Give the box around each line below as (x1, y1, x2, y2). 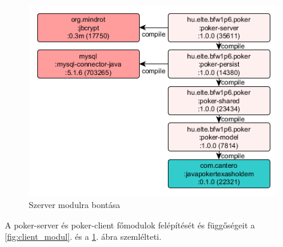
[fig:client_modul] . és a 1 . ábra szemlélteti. (5, 230, 162, 243)
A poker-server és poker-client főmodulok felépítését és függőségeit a (5, 218, 255, 231)
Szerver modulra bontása (29, 198, 121, 211)
